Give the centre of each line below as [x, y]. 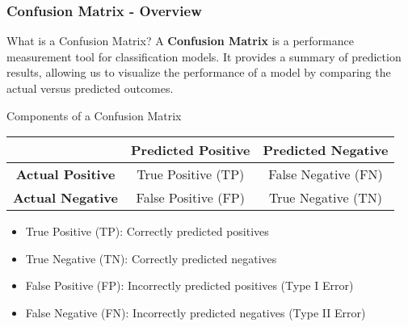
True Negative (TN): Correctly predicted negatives [151, 258]
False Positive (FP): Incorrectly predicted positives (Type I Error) [189, 285]
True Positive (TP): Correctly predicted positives [147, 231]
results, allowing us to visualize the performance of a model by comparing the [199, 72]
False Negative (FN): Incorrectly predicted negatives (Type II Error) [196, 312]
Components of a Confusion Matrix [94, 115]
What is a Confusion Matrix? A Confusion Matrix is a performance [180, 41]
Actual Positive [65, 174]
